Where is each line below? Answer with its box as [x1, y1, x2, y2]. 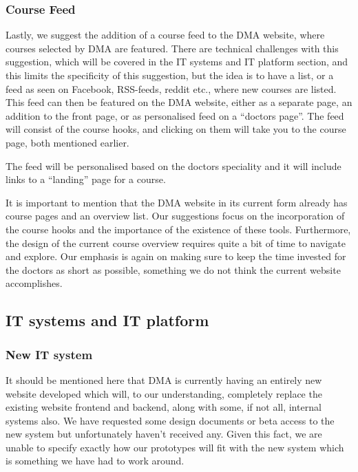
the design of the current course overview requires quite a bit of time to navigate [6, 235, 346, 250]
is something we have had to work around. [6, 453, 185, 468]
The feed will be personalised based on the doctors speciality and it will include [6, 158, 341, 173]
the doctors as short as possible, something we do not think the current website [6, 262, 341, 277]
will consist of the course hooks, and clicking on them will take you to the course [6, 122, 346, 136]
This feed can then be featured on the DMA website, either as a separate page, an [6, 95, 352, 109]
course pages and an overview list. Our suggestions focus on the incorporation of [6, 208, 345, 223]
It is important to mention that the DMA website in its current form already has [6, 195, 348, 209]
